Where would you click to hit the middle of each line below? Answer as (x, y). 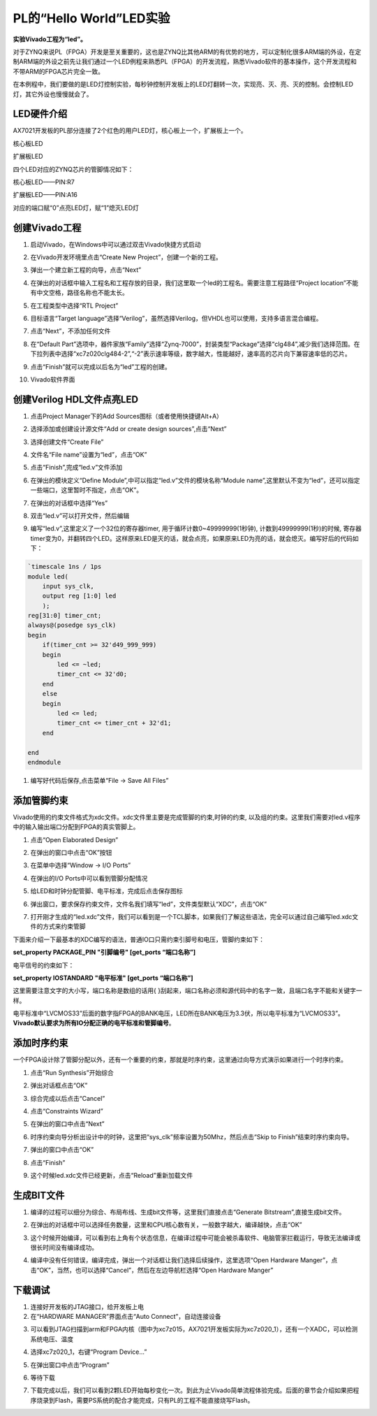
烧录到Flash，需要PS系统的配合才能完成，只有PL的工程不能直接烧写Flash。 (145, 1400)
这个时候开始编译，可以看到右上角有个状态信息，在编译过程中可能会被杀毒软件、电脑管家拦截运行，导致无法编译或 (195, 1238)
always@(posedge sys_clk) (72, 625)
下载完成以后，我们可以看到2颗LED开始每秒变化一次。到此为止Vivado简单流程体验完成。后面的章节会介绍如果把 (192, 1390)
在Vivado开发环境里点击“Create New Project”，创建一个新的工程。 (126, 257)
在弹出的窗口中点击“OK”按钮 (71, 853)
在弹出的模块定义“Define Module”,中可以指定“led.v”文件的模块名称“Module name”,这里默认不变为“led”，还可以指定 (195, 480)
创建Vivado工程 (47, 227)
